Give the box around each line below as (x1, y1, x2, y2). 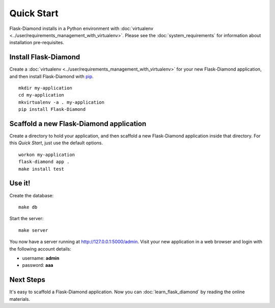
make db (18, 204, 38, 210)
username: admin (22, 255, 60, 261)
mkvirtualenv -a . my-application (18, 99, 104, 105)
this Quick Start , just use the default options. (9, 140, 103, 146)
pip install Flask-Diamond (18, 107, 86, 112)
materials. (9, 296, 31, 302)
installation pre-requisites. (9, 40, 65, 46)
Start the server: (9, 215, 44, 222)
